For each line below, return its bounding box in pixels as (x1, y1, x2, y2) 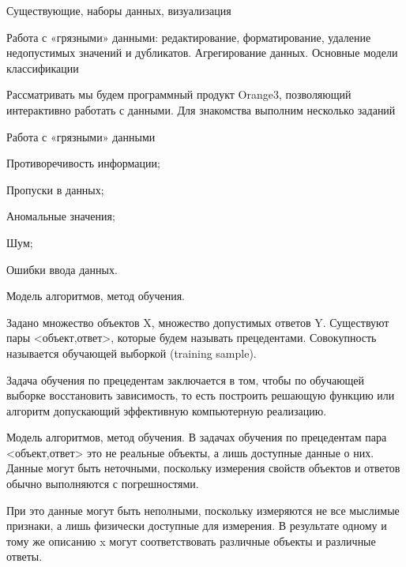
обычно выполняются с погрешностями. (6, 475, 199, 492)
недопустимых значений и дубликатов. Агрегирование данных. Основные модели (6, 44, 398, 61)
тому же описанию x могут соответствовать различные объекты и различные (6, 532, 376, 549)
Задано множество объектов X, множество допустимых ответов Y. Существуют (6, 314, 389, 330)
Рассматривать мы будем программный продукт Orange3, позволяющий (6, 86, 351, 103)
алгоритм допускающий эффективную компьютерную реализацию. (6, 402, 327, 419)
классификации (6, 59, 79, 76)
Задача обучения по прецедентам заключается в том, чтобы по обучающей (6, 371, 365, 388)
